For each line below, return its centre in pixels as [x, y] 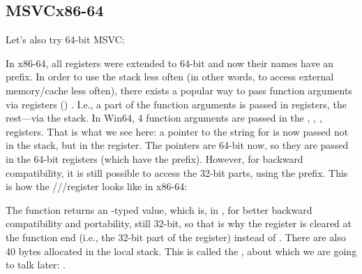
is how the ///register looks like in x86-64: [97, 186]
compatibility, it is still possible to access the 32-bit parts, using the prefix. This [177, 172]
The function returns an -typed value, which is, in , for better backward [159, 209]
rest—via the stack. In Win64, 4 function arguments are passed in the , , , [164, 118]
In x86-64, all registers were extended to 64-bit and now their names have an [170, 63]
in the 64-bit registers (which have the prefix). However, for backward [154, 158]
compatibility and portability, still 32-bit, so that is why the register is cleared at [179, 223]
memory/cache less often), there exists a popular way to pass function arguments [179, 90]
